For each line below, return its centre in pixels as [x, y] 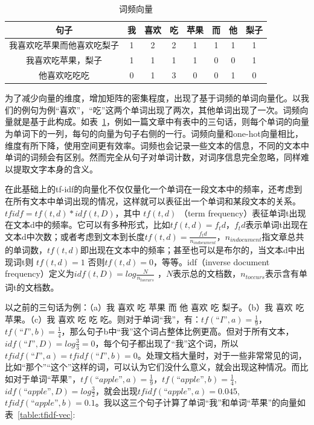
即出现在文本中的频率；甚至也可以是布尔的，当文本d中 [188, 250]
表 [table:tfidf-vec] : [40, 414]
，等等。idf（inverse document [212, 261]
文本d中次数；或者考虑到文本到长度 [75, 236]
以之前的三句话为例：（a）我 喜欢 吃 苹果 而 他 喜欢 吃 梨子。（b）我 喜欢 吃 [155, 307]
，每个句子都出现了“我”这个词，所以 [167, 343]
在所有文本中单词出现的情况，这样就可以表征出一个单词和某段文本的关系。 [153, 200]
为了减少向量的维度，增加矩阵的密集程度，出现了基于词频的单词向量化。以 [153, 98]
